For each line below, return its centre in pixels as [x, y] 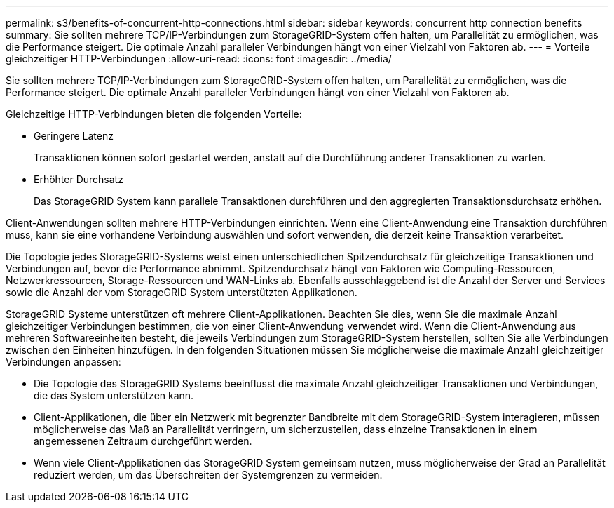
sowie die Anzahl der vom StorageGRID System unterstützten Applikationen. [182, 292]
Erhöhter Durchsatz [79, 179]
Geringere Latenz [74, 136]
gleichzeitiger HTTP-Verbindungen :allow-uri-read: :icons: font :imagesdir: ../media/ [199, 59]
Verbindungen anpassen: [63, 362]
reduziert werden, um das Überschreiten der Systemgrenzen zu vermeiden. [208, 475]
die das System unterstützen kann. [114, 395]
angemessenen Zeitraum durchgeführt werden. [143, 441]
